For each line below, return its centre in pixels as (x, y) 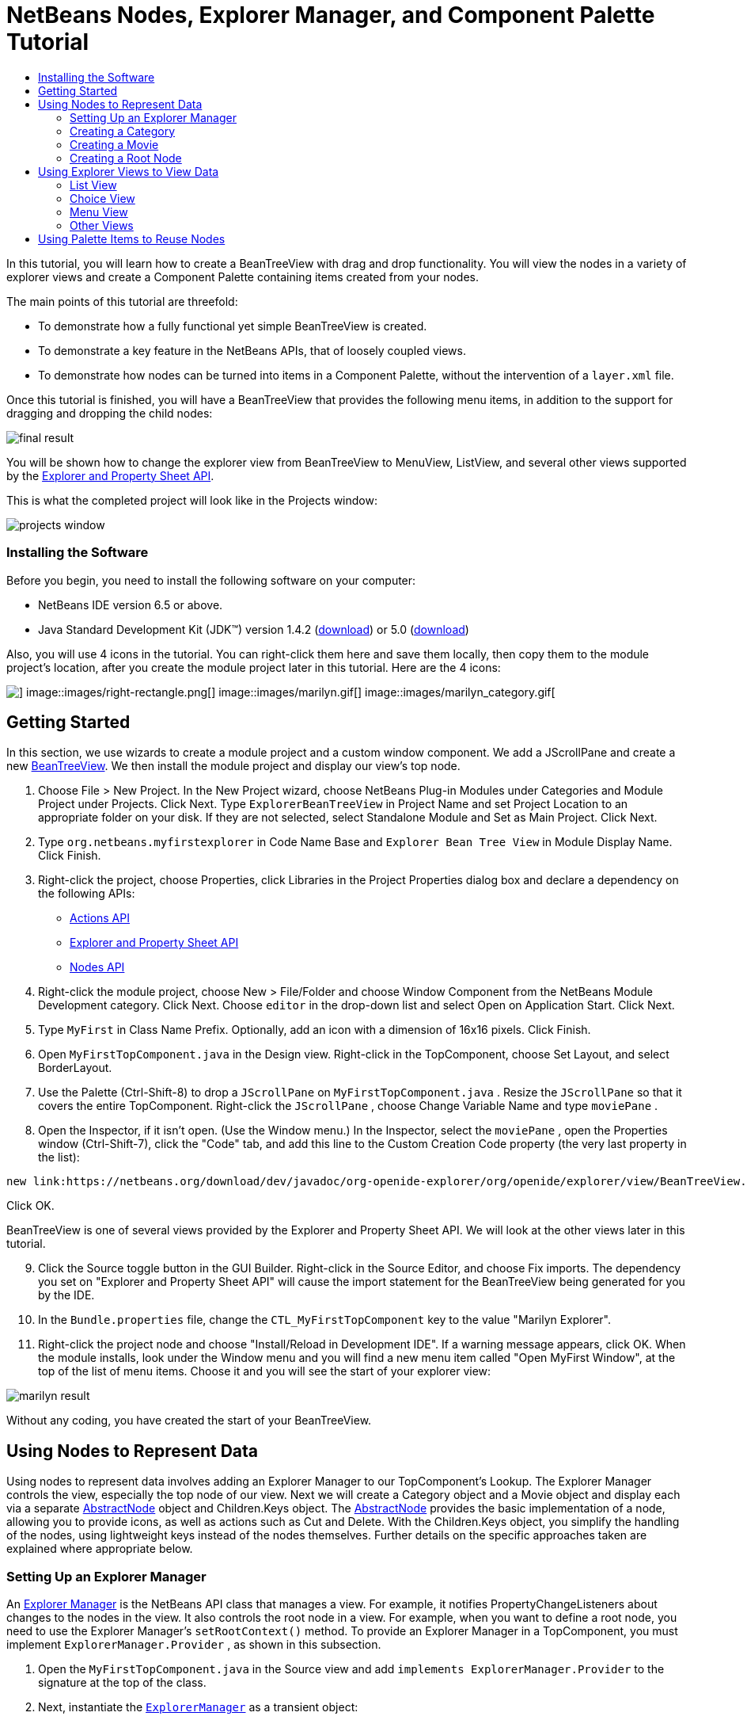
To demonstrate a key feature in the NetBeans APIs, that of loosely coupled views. (252, 350)
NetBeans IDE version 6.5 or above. (131, 604)
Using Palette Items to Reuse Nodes (132, 238)
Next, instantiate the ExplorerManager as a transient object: (198, 1707)
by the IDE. (66, 1295)
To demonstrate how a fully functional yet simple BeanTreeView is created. (233, 326)
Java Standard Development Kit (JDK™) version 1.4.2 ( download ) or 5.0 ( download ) (254, 629)
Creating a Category (123, 131)
